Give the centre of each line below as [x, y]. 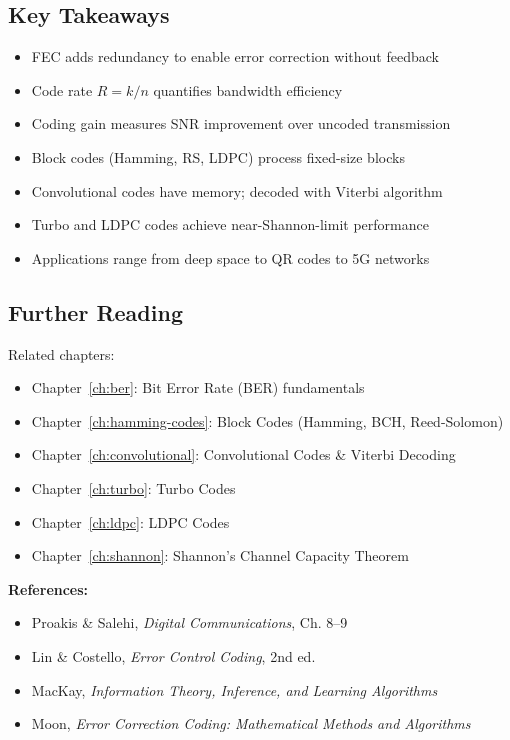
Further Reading [95, 311]
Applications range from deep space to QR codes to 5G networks [230, 257]
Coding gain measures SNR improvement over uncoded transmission [241, 123]
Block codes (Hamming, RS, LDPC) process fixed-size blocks [218, 156]
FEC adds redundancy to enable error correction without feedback [235, 56]
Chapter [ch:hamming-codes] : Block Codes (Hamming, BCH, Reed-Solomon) [267, 420]
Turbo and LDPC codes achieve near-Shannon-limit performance [230, 224]
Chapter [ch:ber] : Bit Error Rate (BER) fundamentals [198, 387]
